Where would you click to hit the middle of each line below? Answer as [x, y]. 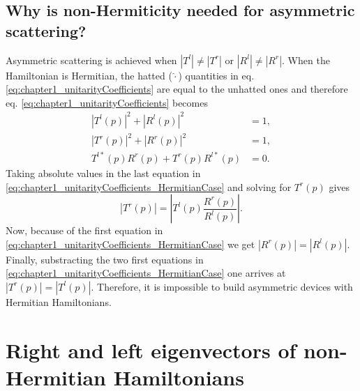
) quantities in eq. [216, 75]
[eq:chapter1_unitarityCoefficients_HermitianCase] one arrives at [146, 273]
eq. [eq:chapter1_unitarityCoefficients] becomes [107, 102]
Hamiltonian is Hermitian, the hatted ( [89, 75]
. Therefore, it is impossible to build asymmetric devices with [222, 286]
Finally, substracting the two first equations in [105, 259]
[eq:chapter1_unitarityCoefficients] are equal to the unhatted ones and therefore [177, 89]
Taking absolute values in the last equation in [103, 172]
